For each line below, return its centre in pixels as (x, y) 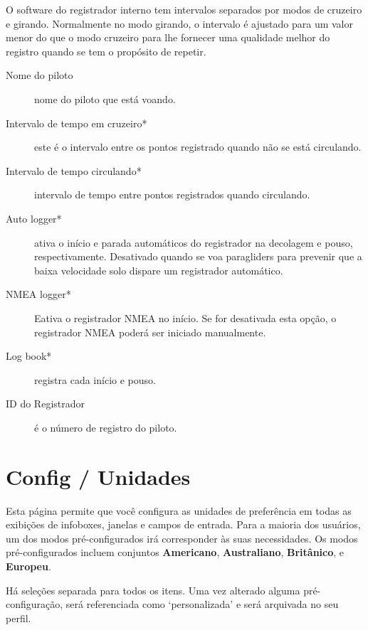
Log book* (29, 356)
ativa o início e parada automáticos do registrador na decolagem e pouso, (194, 242)
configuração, (35, 604)
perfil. (19, 618)
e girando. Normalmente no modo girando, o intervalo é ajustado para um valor (179, 23)
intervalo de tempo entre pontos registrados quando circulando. (172, 194)
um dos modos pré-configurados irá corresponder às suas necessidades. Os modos (182, 538)
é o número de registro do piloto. (106, 427)
